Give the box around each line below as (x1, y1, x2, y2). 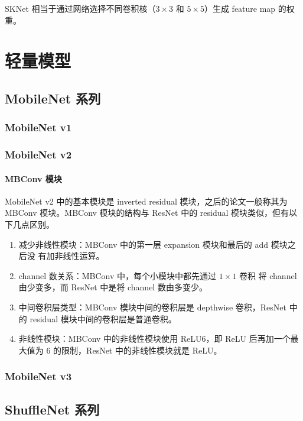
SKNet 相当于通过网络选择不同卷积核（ (5, 2, 156, 14)
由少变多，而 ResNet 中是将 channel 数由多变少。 (18, 281, 207, 293)
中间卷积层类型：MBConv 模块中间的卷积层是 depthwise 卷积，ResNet (18, 300, 286, 313)
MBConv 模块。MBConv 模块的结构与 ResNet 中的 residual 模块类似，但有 (5, 206, 289, 219)
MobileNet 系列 (5, 89, 101, 107)
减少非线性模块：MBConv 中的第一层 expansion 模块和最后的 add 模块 (18, 238, 288, 250)
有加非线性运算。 (38, 250, 105, 262)
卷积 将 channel (239, 269, 297, 281)
